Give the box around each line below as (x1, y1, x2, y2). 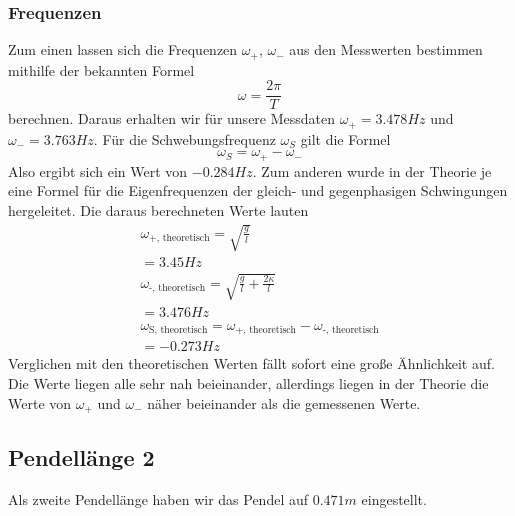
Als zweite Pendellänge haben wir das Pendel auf (8, 489, 309, 510)
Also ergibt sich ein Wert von (8, 160, 188, 181)
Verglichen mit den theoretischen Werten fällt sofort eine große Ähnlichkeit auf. (8, 353, 495, 374)
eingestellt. (361, 489, 427, 510)
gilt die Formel (300, 128, 391, 149)
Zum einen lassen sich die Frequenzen (8, 39, 238, 60)
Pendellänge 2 (8, 442, 155, 473)
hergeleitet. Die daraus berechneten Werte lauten (8, 200, 309, 221)
